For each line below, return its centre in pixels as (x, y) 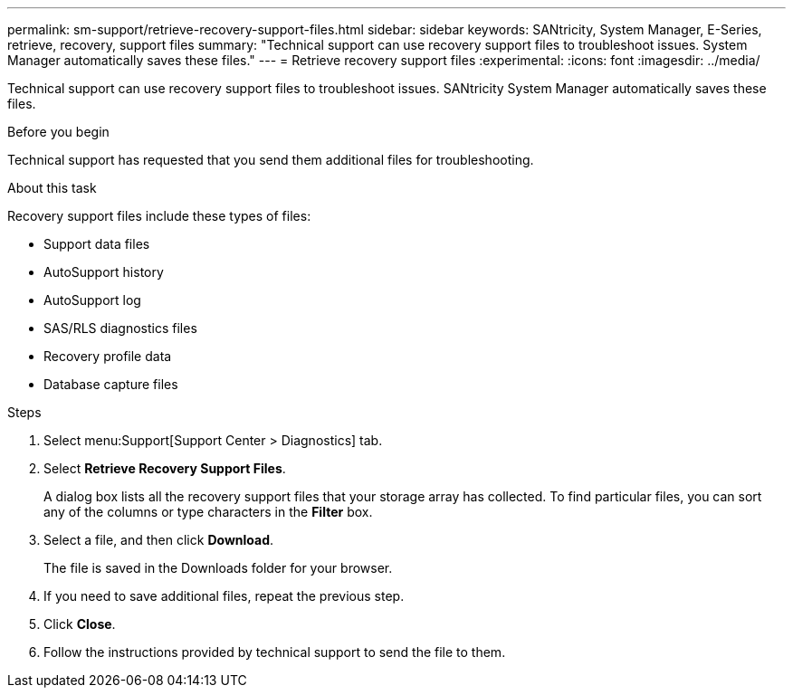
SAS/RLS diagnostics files (120, 328)
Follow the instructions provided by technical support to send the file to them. (275, 652)
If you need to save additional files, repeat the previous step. (224, 596)
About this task (52, 188)
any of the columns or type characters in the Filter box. (208, 512)
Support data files (97, 244)
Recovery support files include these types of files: (159, 216)
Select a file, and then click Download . (159, 540)
